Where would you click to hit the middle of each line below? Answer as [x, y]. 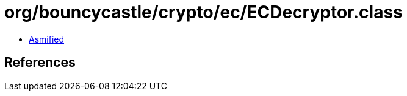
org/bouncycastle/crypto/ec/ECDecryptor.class [203, 12]
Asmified [47, 39]
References [40, 63]
